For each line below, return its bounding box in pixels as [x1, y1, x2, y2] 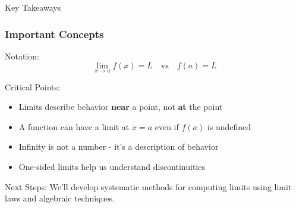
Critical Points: [5, 80, 60, 93]
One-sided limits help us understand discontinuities [18, 160, 205, 172]
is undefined [207, 120, 251, 133]
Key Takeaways [5, 1, 61, 13]
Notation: [5, 49, 39, 62]
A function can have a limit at [18, 120, 130, 133]
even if [155, 120, 179, 133]
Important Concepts [5, 26, 104, 41]
